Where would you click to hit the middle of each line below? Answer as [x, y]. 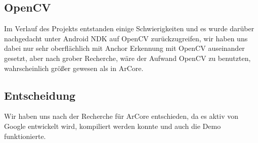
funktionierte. [25, 136]
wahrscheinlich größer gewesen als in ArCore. [74, 68]
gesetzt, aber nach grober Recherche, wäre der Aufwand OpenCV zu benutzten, [127, 58]
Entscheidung [40, 95]
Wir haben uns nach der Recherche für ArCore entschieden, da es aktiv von [121, 116]
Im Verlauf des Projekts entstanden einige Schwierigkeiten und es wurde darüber [129, 28]
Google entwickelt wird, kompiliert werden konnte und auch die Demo [113, 126]
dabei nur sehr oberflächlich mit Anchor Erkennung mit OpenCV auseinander [124, 48]
